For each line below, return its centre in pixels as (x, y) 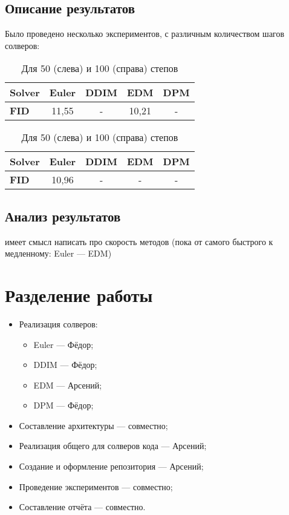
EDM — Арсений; (68, 385)
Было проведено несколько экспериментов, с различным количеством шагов (145, 34)
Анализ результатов (63, 216)
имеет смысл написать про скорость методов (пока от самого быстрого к (139, 241)
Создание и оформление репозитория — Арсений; (111, 466)
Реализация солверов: (58, 323)
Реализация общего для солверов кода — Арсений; (113, 446)
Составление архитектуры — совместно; (93, 425)
